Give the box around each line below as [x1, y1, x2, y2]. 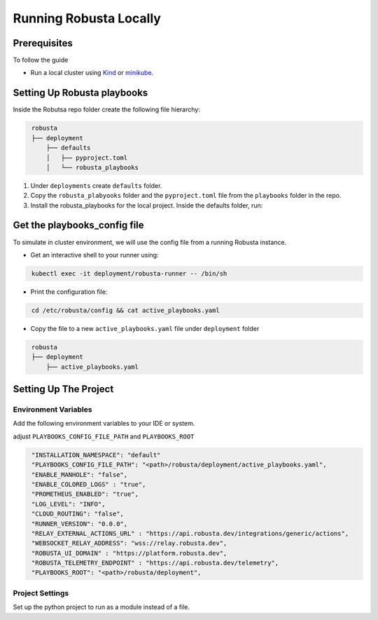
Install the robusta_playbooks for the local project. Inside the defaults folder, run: [30, 201, 263, 210]
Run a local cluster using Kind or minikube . [30, 69, 154, 77]
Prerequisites [13, 37, 73, 49]
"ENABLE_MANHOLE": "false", [31, 471, 128, 478]
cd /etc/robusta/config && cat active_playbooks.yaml [31, 306, 220, 314]
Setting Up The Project [13, 383, 114, 396]
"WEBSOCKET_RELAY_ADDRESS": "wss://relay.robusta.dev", [31, 539, 227, 547]
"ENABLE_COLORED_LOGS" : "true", [31, 480, 146, 488]
